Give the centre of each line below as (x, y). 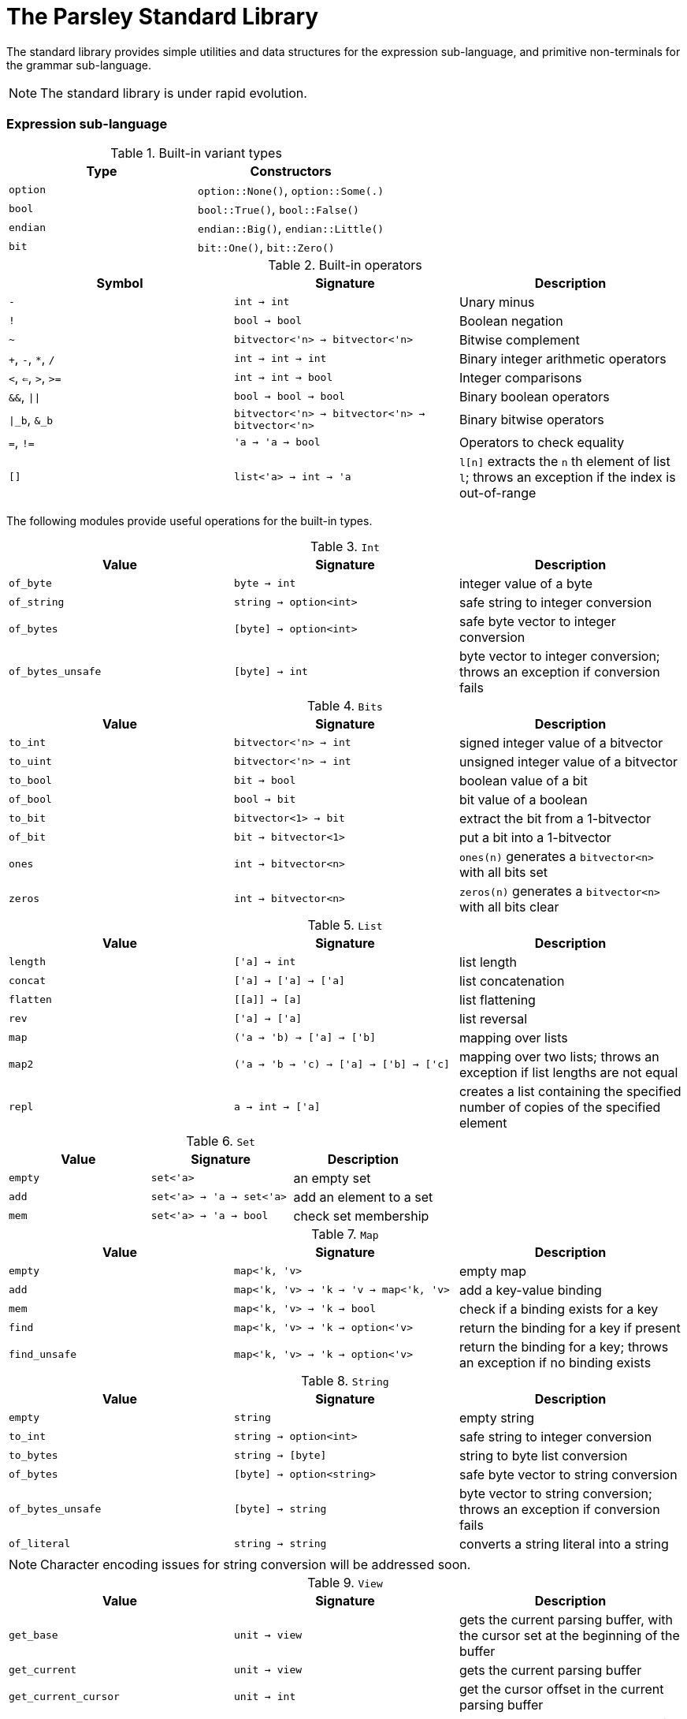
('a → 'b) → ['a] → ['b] (305, 1037)
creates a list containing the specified (570, 1091)
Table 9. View (345, 1582)
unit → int (265, 1697)
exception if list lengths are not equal (568, 1072)
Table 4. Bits (345, 705)
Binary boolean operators (534, 396)
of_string (37, 602)
